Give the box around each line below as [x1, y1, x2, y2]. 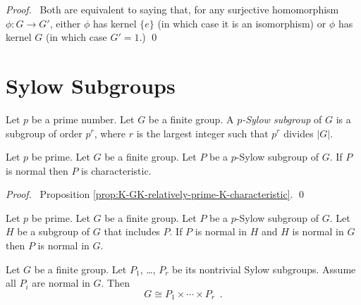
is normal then [6, 163, 68, 178]
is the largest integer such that [136, 125, 269, 140]
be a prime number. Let [31, 111, 135, 126]
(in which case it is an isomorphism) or [157, 15, 326, 30]
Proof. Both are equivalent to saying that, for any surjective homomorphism [6, 2, 339, 16]
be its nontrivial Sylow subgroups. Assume [172, 261, 356, 276]
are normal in [32, 275, 90, 290]
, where [94, 125, 126, 140]
